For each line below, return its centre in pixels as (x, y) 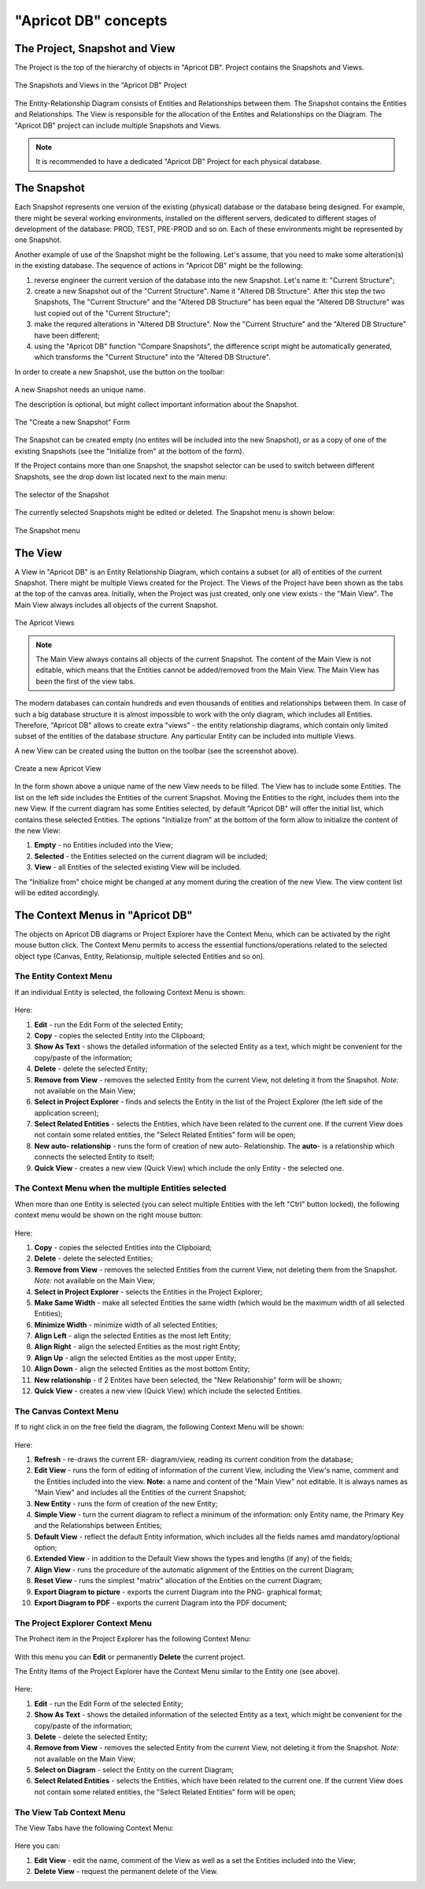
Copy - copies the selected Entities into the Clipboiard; (123, 1247)
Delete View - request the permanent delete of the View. (126, 1872)
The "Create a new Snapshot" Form (72, 422)
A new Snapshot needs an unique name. (80, 389)
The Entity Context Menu (63, 976)
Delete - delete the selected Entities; (94, 1258)
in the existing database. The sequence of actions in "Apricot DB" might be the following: (159, 266)
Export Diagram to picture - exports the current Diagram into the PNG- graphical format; (178, 1592)
